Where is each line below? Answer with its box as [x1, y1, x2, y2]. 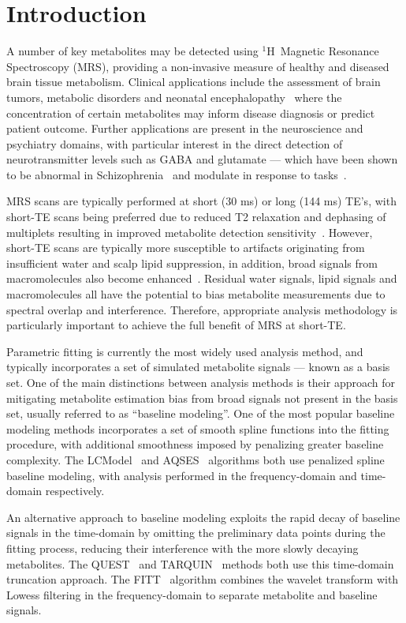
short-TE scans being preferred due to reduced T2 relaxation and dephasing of [6, 208, 386, 225]
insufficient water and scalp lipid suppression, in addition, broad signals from [6, 254, 378, 271]
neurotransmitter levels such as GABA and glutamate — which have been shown [6, 151, 398, 167]
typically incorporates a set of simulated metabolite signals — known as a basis [6, 358, 390, 375]
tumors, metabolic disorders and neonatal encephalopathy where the [6, 88, 342, 105]
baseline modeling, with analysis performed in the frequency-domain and [6, 467, 357, 483]
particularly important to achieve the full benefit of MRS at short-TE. [6, 317, 346, 333]
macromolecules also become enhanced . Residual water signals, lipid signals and [6, 270, 397, 287]
